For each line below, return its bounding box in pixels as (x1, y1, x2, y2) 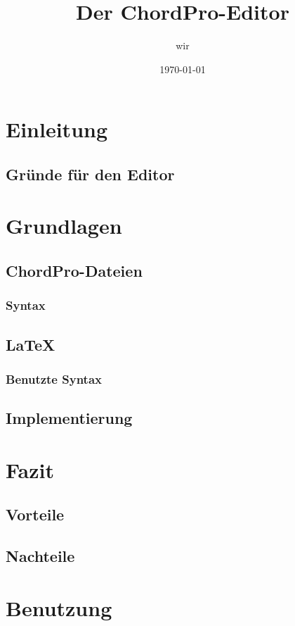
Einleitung (6, 115, 108, 144)
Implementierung (6, 407, 133, 429)
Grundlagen (6, 211, 122, 240)
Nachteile (6, 545, 75, 567)
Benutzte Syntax (6, 370, 102, 387)
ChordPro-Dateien (6, 260, 143, 282)
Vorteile (6, 503, 65, 525)
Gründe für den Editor (6, 163, 175, 184)
